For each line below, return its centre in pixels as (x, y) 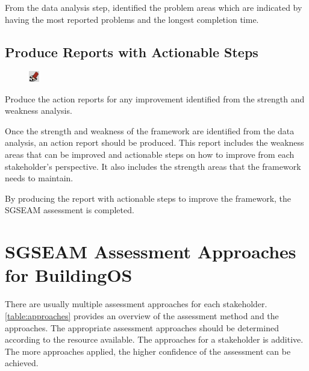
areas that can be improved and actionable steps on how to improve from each (150, 154)
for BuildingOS (69, 275)
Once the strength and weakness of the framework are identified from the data (150, 130)
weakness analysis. (39, 111)
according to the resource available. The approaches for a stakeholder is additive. (154, 339)
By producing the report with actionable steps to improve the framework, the (148, 198)
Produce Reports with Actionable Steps (132, 51)
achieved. (22, 363)
